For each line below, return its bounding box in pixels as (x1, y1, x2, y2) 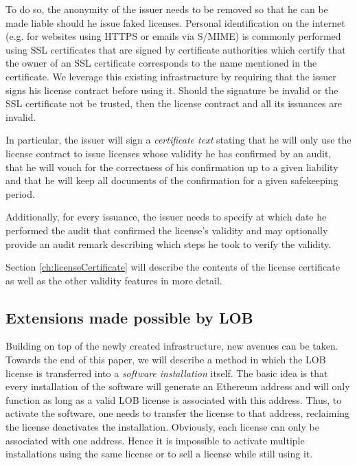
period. (5, 186, 35, 201)
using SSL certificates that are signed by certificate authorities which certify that (5, 42, 346, 56)
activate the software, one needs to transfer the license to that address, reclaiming (5, 406, 350, 420)
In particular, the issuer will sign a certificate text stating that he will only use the (5, 133, 352, 147)
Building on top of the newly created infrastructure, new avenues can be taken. (5, 339, 338, 353)
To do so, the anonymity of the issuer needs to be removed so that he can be (5, 2, 328, 16)
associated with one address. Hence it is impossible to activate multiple (5, 433, 305, 447)
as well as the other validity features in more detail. (5, 273, 222, 287)
